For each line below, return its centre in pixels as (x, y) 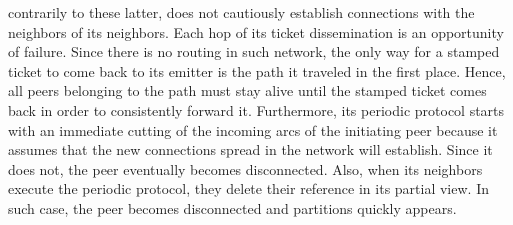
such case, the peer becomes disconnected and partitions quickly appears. (232, 207)
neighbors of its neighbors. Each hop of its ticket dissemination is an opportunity (256, 31)
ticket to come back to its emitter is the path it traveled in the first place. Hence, (257, 70)
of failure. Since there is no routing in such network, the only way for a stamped (254, 51)
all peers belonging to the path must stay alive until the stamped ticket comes (247, 90)
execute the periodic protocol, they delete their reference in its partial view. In (248, 188)
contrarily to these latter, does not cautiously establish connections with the (241, 12)
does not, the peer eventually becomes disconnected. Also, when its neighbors (245, 168)
